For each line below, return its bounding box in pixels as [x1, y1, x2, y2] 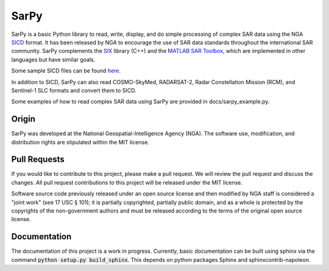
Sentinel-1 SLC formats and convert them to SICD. [11, 86, 136, 94]
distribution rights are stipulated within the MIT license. [11, 138, 149, 146]
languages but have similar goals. [11, 55, 96, 63]
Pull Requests [11, 154, 65, 164]
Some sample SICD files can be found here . [11, 67, 121, 74]
